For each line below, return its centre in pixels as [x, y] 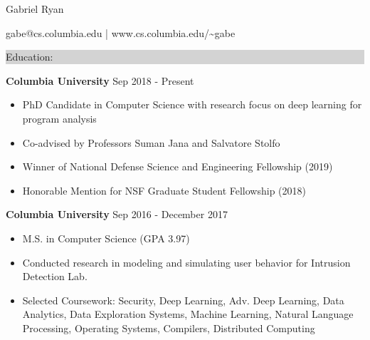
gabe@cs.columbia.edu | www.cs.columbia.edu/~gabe [121, 32]
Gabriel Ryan [35, 9]
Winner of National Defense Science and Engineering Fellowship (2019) [178, 166]
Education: [30, 57]
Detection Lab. [55, 276]
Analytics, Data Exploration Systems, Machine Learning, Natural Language [188, 314]
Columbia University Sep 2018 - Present [100, 80]
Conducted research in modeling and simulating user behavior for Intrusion [186, 262]
